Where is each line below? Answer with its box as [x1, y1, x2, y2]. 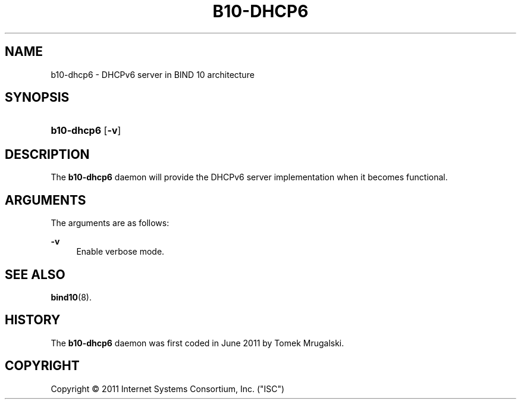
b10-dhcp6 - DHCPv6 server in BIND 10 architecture [51, 69, 255, 80]
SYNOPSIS [5, 90, 70, 105]
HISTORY [5, 312, 61, 328]
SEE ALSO [5, 267, 65, 282]
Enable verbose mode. [76, 246, 165, 257]
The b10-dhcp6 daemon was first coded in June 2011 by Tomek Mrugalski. [51, 337, 344, 348]
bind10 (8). [51, 292, 92, 302]
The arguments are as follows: [51, 218, 170, 228]
